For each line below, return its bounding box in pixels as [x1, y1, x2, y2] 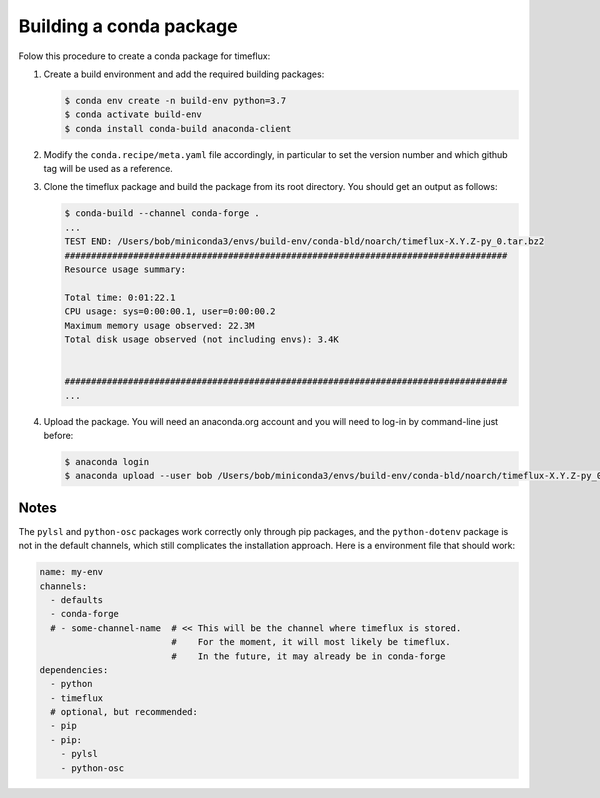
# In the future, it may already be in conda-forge [171, 650, 446, 662]
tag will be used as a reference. [43, 163, 174, 175]
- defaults [50, 594, 104, 605]
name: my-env [39, 566, 104, 578]
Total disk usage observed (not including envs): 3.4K [64, 333, 339, 345]
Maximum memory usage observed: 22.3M [64, 320, 255, 331]
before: [43, 429, 74, 441]
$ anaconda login [64, 456, 150, 467]
